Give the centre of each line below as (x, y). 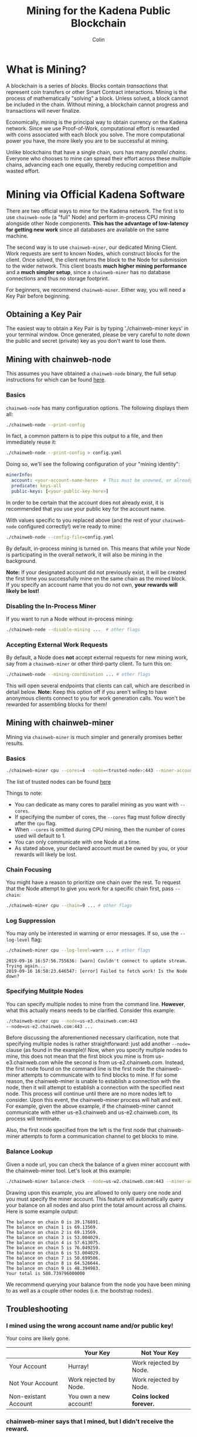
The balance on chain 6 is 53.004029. (53, 1253)
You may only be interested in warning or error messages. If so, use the (92, 933)
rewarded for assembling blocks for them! (57, 704)
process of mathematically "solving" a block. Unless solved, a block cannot (97, 98)
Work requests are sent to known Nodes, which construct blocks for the (93, 253)
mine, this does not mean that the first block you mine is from (80, 1056)
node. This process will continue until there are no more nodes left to (89, 1094)
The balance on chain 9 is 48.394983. (53, 1268)
